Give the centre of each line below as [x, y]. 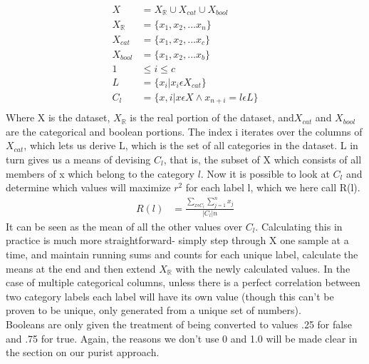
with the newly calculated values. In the [263, 268]
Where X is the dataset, [58, 117]
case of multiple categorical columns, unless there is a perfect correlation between [183, 282]
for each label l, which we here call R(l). [273, 187]
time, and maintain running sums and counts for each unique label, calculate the [182, 254]
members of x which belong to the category [100, 173]
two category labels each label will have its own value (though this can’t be [170, 296]
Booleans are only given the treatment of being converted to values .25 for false [179, 324]
